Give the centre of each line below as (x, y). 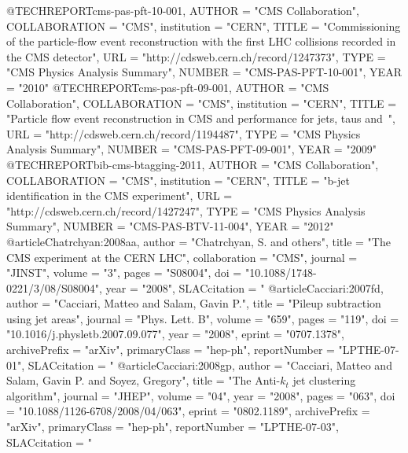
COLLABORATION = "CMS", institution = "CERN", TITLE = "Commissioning (204, 26)
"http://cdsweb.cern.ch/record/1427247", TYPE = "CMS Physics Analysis (186, 210)
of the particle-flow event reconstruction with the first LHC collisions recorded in (201, 41)
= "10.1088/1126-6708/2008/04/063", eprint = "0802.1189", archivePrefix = (188, 411)
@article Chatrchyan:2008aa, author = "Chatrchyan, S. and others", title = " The (198, 241)
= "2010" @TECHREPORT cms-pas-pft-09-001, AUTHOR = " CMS (168, 87)
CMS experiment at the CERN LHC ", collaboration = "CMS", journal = (182, 257)
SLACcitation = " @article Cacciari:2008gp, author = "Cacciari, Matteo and (210, 365)
